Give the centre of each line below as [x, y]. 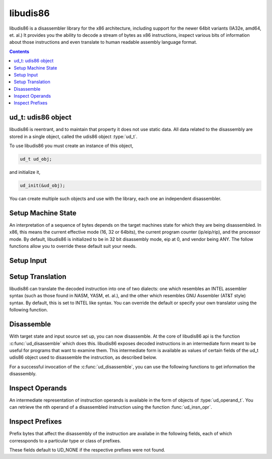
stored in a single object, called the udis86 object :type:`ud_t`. [74, 137]
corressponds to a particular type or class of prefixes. [65, 440]
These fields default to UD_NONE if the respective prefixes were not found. [87, 450]
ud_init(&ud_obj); [43, 186]
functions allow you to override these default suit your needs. [73, 246]
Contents [19, 51]
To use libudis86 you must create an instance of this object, [71, 146]
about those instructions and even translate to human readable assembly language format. [103, 42]
